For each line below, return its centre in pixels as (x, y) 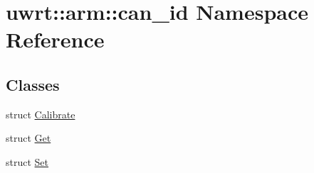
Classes (33, 84)
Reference (55, 39)
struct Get (28, 138)
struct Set (27, 161)
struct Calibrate (41, 114)
